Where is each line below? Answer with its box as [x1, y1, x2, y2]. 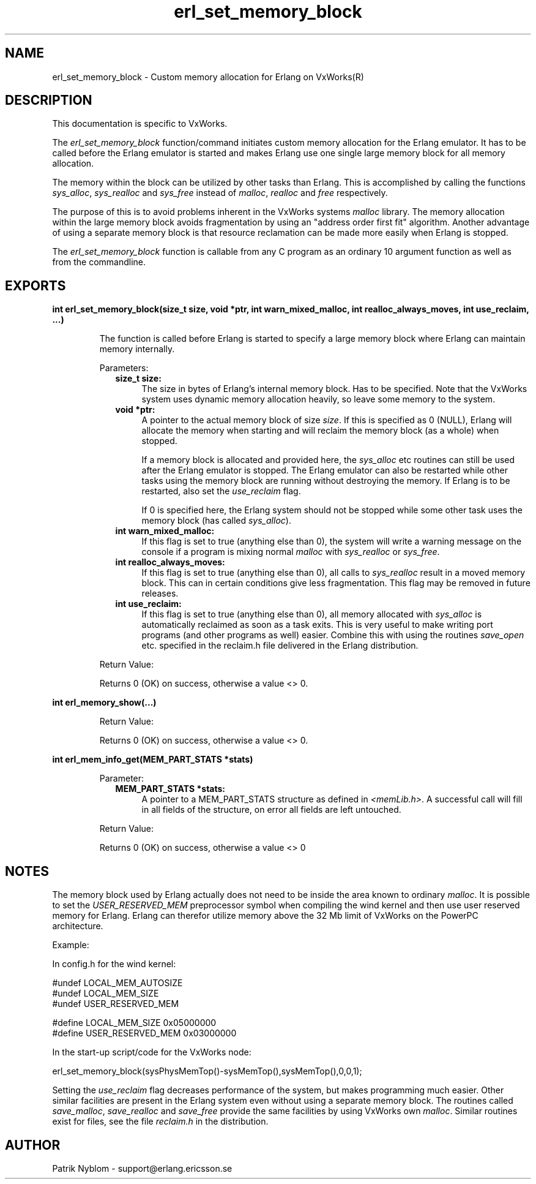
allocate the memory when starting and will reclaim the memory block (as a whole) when [141, 425, 499, 436]
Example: [52, 940, 89, 951]
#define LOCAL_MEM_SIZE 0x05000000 [52, 1017, 217, 1028]
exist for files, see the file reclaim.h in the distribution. [52, 1116, 269, 1127]
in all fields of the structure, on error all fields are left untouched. [141, 804, 401, 815]
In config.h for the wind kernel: [52, 959, 176, 970]
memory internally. [99, 344, 175, 355]
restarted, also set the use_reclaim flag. [141, 486, 301, 497]
